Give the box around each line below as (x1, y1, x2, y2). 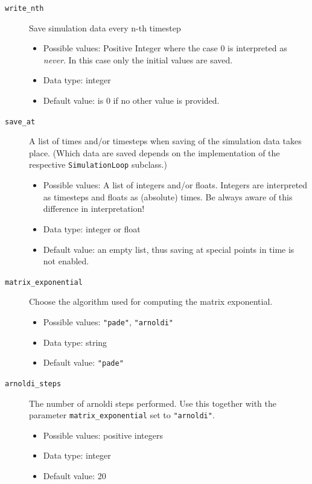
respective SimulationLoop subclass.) (29, 158, 167, 171)
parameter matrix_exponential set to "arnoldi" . (29, 409, 215, 421)
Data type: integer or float (43, 222, 141, 235)
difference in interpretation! (43, 202, 145, 215)
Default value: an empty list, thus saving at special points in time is (43, 243, 294, 255)
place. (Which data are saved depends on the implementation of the (29, 146, 280, 159)
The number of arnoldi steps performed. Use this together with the (29, 396, 277, 409)
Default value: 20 (43, 469, 106, 482)
